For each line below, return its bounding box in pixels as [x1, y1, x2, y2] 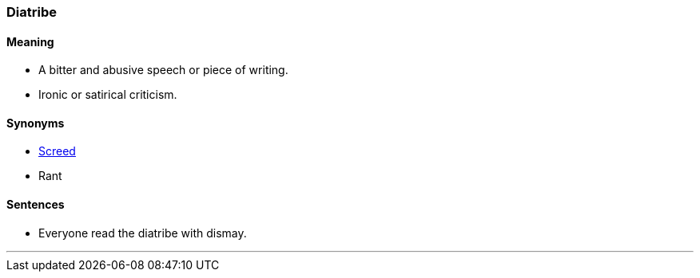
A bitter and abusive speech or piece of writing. [38, 63, 288, 77]
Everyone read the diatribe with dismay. [38, 225, 247, 240]
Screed [38, 144, 76, 159]
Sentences [6, 198, 65, 212]
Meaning [6, 34, 54, 49]
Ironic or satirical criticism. [38, 88, 177, 102]
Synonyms [6, 116, 65, 130]
